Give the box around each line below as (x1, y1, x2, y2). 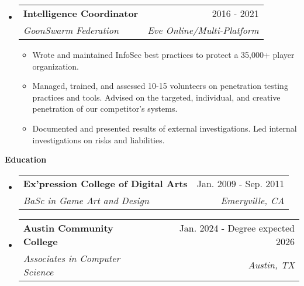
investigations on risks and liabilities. (32, 133, 165, 146)
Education (5, 153, 47, 166)
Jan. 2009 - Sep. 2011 (196, 176, 285, 190)
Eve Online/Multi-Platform (147, 23, 259, 37)
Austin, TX (248, 258, 295, 272)
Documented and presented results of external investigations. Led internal (32, 122, 297, 134)
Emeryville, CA (220, 193, 285, 207)
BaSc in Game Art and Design (23, 193, 149, 207)
